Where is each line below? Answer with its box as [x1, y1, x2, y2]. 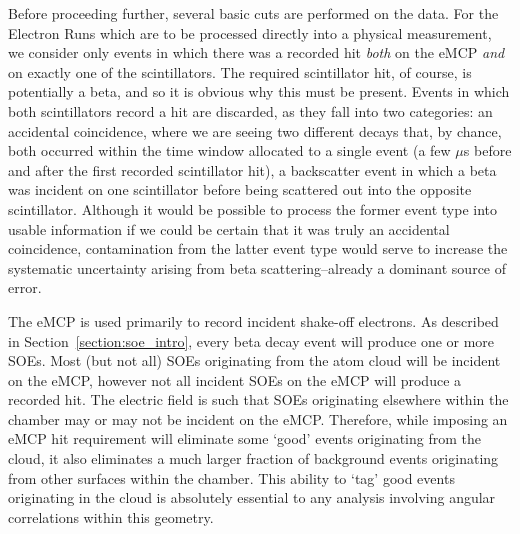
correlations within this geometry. [8, 506, 214, 527]
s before [463, 140, 512, 161]
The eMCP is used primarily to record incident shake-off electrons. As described [8, 310, 499, 331]
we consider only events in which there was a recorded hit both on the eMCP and [8, 42, 505, 63]
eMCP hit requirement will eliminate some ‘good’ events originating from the [8, 428, 482, 449]
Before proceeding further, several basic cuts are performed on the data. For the [8, 3, 499, 23]
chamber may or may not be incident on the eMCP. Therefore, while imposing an [8, 408, 508, 429]
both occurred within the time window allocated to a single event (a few [8, 140, 451, 161]
